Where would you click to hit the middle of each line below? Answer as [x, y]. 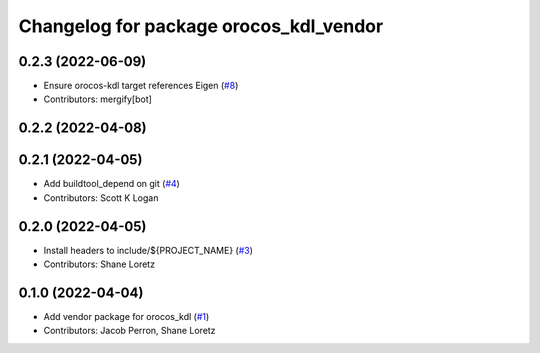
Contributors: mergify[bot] [97, 99]
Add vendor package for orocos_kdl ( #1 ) [126, 316]
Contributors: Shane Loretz [99, 264]
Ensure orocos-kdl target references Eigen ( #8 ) [141, 86]
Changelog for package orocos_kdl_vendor [201, 26]
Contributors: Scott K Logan [101, 197]
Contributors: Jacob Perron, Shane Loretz [129, 331]
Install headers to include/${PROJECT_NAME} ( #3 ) [148, 250]
